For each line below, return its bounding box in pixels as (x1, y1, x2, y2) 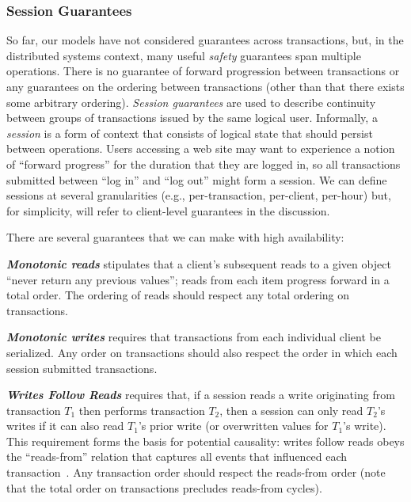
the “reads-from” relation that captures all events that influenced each (6, 448, 348, 465)
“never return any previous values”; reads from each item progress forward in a (6, 271, 390, 287)
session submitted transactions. (6, 359, 158, 376)
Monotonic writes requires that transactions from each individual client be (6, 329, 381, 345)
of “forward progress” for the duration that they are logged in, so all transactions (6, 155, 401, 172)
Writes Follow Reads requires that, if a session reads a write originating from (6, 386, 395, 403)
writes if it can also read (6, 417, 124, 434)
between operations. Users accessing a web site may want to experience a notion (6, 140, 395, 157)
